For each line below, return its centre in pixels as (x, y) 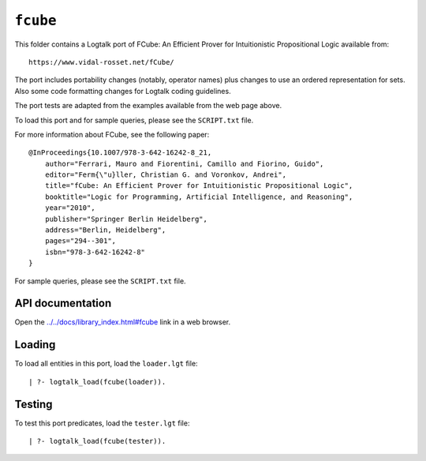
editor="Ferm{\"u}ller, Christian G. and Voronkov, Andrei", (166, 175)
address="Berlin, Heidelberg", (105, 230)
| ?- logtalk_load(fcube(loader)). (97, 382)
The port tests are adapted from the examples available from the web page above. (148, 106)
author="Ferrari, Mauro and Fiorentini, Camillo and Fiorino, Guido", (184, 163)
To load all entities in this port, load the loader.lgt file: (106, 364)
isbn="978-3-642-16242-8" (95, 252)
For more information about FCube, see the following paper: (112, 134)
